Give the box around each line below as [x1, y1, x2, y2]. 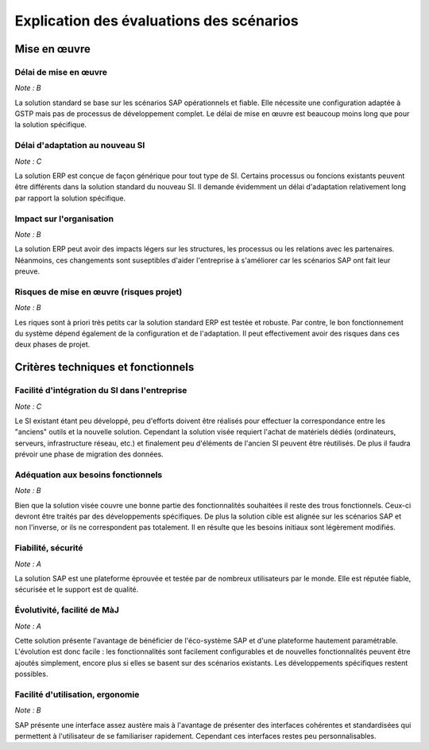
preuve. [14, 266, 40, 276]
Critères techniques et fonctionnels [14, 360, 195, 374]
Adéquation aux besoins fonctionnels [14, 469, 163, 480]
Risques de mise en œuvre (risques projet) [14, 286, 183, 297]
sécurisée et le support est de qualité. [14, 585, 139, 594]
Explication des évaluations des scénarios [14, 12, 299, 29]
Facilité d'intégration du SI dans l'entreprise [14, 385, 187, 396]
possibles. [14, 669, 48, 679]
